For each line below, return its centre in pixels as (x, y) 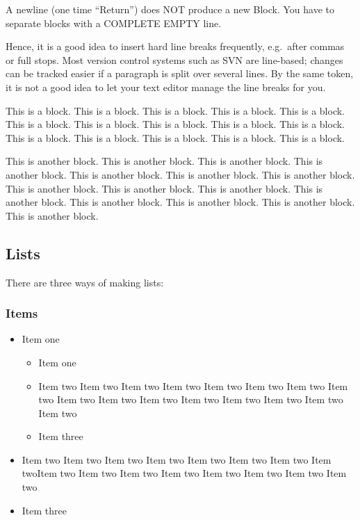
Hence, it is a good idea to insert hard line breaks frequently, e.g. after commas (175, 46)
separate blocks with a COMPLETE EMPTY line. (114, 23)
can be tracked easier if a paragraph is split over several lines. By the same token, (180, 73)
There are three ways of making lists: (85, 282)
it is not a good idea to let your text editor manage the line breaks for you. (166, 87)
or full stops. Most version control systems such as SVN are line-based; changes (174, 59)
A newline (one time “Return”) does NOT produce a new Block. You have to (170, 9)
